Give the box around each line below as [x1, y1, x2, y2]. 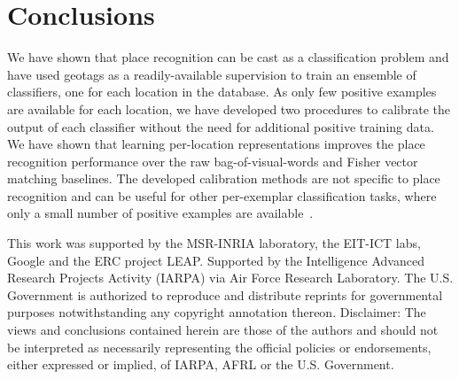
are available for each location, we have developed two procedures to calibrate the [7, 99, 450, 118]
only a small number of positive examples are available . [7, 204, 314, 222]
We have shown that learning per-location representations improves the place [7, 135, 425, 153]
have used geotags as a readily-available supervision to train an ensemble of [7, 65, 416, 83]
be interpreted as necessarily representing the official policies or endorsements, [7, 337, 432, 356]
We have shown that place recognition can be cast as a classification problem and [7, 48, 449, 66]
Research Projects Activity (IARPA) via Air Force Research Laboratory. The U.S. [7, 268, 454, 287]
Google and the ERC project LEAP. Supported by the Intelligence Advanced [7, 251, 424, 269]
